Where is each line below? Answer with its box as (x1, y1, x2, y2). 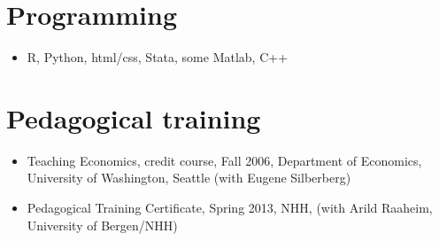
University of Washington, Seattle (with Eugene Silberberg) (27, 168, 351, 187)
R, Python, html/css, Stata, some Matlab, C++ (27, 48, 289, 66)
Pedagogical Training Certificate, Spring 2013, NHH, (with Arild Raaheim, (27, 198, 433, 217)
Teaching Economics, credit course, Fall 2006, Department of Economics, (27, 151, 422, 169)
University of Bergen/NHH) (27, 215, 178, 234)
